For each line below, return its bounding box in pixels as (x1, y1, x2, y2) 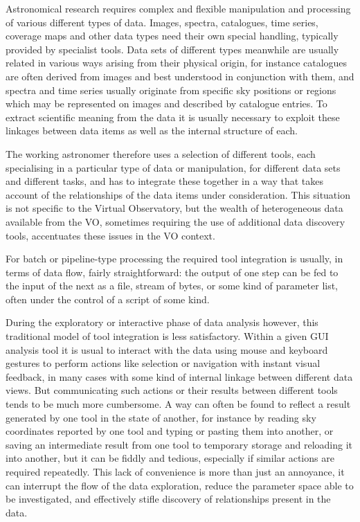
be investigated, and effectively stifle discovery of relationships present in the (6, 492, 331, 506)
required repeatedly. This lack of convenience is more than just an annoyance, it (6, 465, 345, 478)
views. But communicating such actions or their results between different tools (6, 383, 338, 397)
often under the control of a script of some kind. (6, 291, 210, 306)
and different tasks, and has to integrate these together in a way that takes (6, 174, 323, 188)
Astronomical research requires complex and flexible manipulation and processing (6, 1, 351, 15)
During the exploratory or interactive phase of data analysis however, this (6, 315, 318, 330)
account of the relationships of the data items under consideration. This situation (6, 187, 350, 201)
